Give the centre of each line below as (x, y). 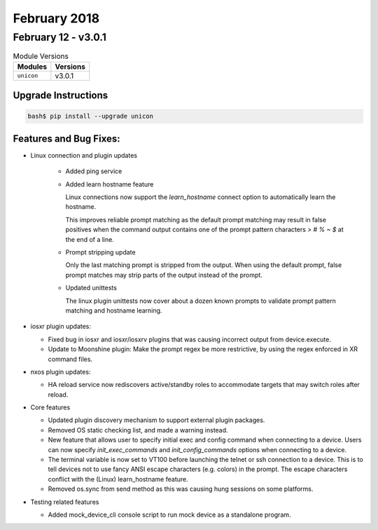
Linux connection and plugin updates (84, 155)
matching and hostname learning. (114, 310)
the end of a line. (90, 239)
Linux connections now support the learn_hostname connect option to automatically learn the (201, 197)
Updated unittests (91, 288)
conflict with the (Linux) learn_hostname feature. (118, 479)
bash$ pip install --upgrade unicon (91, 116)
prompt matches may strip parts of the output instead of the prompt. (164, 275)
